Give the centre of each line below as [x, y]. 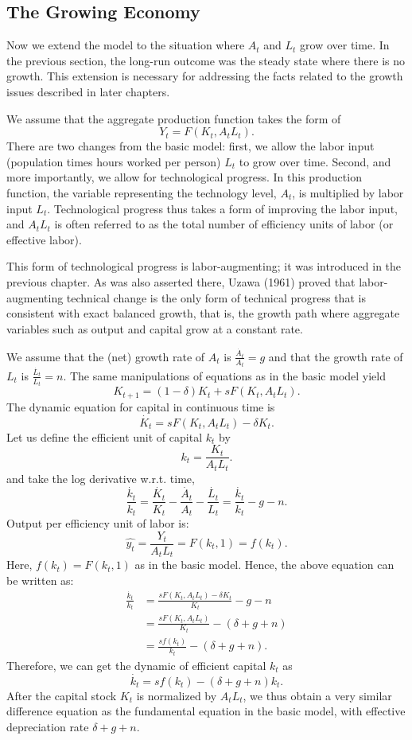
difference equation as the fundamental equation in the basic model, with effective [206, 711]
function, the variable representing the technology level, [142, 192]
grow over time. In [345, 45]
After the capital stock [62, 695]
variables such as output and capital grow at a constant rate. [155, 328]
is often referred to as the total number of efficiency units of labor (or [224, 224]
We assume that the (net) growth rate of [106, 356]
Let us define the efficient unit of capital [105, 436]
